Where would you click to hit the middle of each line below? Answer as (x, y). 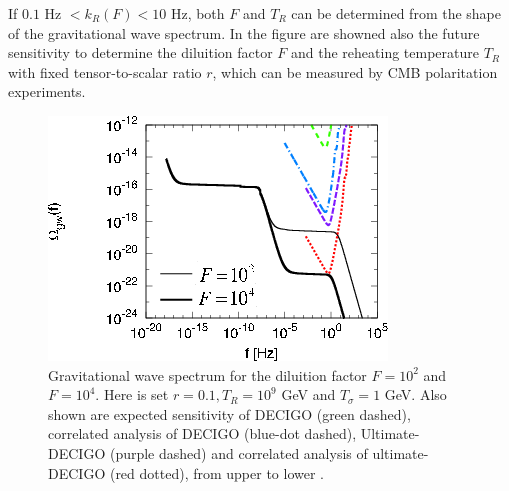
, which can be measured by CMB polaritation (355, 71)
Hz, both (197, 13)
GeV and (308, 394)
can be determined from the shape (396, 13)
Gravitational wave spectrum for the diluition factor (207, 374)
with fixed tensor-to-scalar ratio (105, 71)
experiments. (47, 91)
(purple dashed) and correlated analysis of (238, 452)
